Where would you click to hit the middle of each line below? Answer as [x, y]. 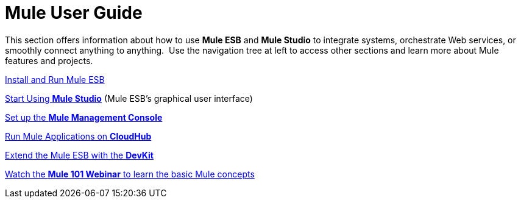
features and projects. [49, 60]
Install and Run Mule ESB [55, 79]
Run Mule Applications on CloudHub [78, 136]
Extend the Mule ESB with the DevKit [79, 155]
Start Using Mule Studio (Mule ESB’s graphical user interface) [129, 98]
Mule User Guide [74, 13]
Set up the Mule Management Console [84, 117]
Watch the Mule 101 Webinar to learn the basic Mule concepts [130, 174]
